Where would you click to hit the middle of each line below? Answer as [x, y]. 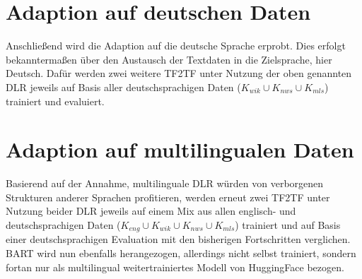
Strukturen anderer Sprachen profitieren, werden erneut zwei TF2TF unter [168, 197]
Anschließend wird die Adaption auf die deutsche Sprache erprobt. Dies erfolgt [176, 46]
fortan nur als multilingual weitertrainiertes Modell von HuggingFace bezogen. [175, 267]
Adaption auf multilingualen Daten [180, 149]
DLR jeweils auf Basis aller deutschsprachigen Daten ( [123, 87]
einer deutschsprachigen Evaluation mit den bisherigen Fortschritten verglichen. [178, 239]
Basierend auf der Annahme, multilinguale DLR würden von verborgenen [165, 183]
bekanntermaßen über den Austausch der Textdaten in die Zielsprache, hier [169, 59]
